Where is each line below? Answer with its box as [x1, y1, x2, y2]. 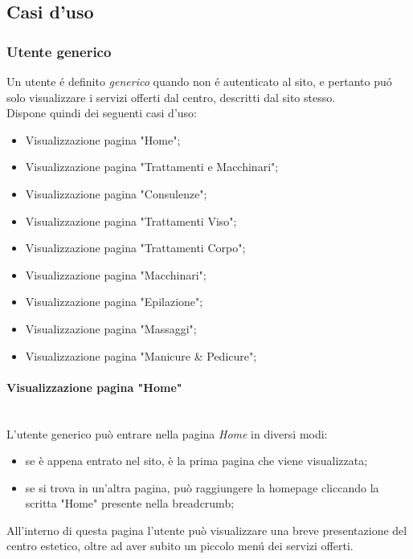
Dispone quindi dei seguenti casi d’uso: [6, 104, 197, 121]
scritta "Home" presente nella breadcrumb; [25, 495, 235, 512]
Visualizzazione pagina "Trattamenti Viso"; [25, 212, 237, 229]
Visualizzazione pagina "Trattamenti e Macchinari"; [25, 158, 279, 175]
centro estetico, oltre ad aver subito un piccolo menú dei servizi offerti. [6, 537, 354, 554]
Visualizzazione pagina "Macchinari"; [25, 266, 206, 283]
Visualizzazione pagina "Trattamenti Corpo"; [25, 239, 246, 256]
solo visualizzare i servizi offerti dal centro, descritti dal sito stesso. [6, 88, 336, 105]
